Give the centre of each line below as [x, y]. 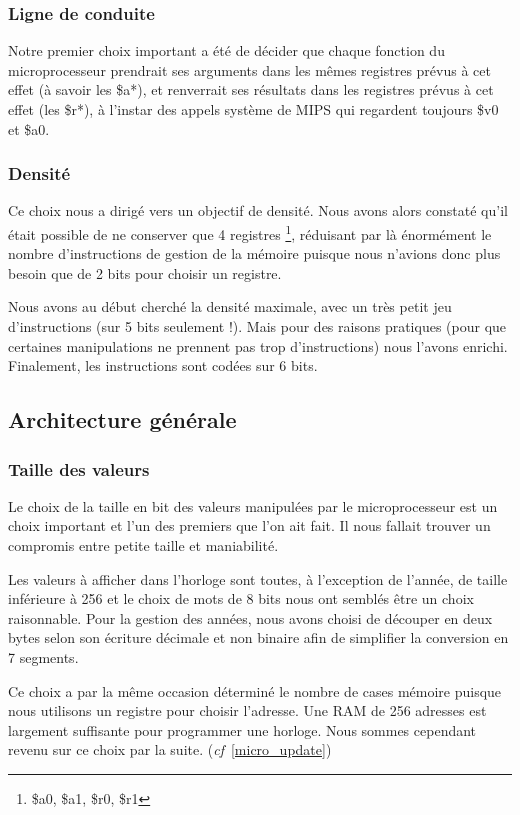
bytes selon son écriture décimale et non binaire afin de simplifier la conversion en [258, 637]
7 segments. [43, 656]
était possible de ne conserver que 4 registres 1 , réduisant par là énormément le [250, 232]
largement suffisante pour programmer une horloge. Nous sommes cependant [242, 729]
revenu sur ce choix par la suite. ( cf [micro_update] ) [170, 749]
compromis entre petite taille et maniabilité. [143, 545]
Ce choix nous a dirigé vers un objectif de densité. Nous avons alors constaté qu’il [258, 210]
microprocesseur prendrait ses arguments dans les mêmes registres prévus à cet [249, 69]
